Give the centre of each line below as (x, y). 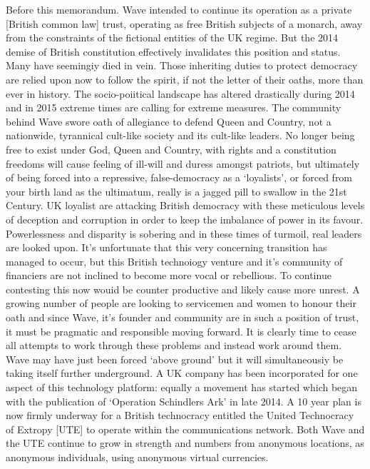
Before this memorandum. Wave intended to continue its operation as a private (179, 9)
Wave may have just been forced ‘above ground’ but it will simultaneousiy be (175, 359)
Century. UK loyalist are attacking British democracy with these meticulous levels (185, 205)
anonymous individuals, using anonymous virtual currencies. (137, 457)
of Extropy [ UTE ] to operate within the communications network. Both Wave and (185, 429)
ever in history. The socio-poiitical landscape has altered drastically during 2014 (180, 93)
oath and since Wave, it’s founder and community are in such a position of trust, (183, 317)
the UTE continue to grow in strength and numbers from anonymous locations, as (185, 443)
